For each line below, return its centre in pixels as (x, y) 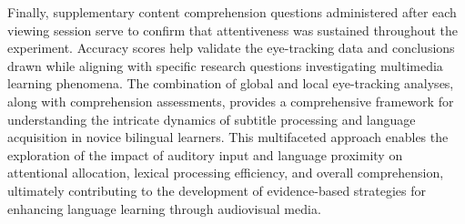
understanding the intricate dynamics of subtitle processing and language (212, 119)
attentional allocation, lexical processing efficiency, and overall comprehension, (226, 173)
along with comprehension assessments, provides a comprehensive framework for (231, 101)
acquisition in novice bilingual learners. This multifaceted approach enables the (228, 137)
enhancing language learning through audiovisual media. (164, 208)
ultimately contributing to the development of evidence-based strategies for (217, 190)
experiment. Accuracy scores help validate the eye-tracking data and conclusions (231, 48)
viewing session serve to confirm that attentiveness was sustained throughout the (233, 30)
